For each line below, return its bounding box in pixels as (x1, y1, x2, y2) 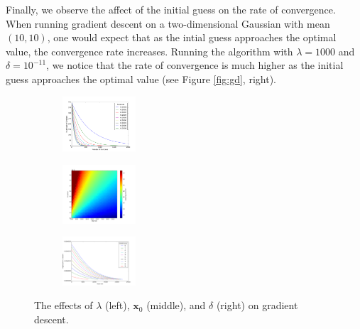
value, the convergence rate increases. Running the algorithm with (6, 43, 293, 58)
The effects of (34, 298, 93, 313)
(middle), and (146, 298, 206, 313)
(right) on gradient (216, 298, 298, 313)
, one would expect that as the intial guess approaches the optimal (47, 30, 337, 45)
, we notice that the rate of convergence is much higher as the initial (46, 58, 344, 72)
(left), (104, 298, 130, 313)
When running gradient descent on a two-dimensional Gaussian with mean (6, 16, 330, 31)
